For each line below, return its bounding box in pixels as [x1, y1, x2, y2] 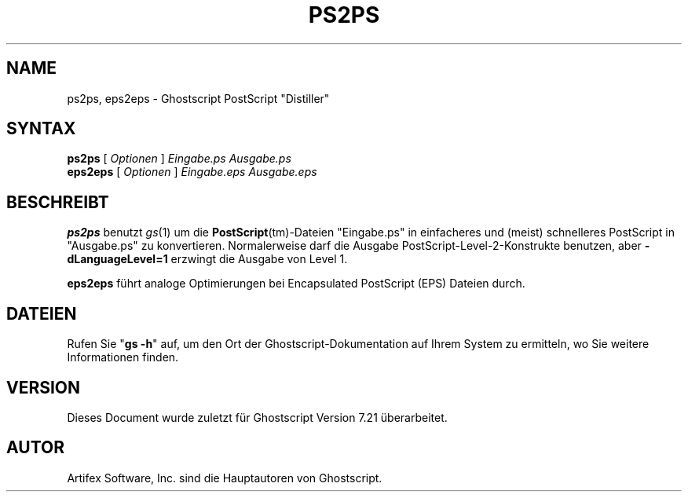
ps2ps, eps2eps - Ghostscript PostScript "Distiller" [67, 91, 330, 105]
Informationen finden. [67, 350, 179, 364]
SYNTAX [6, 119, 76, 139]
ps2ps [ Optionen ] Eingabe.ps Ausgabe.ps [67, 152, 291, 166]
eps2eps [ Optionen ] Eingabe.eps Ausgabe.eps [67, 165, 317, 179]
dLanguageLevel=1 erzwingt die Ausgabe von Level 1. [67, 252, 348, 266]
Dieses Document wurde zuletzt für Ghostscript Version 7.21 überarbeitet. [67, 410, 448, 424]
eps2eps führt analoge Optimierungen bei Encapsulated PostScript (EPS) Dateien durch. [67, 276, 525, 291]
